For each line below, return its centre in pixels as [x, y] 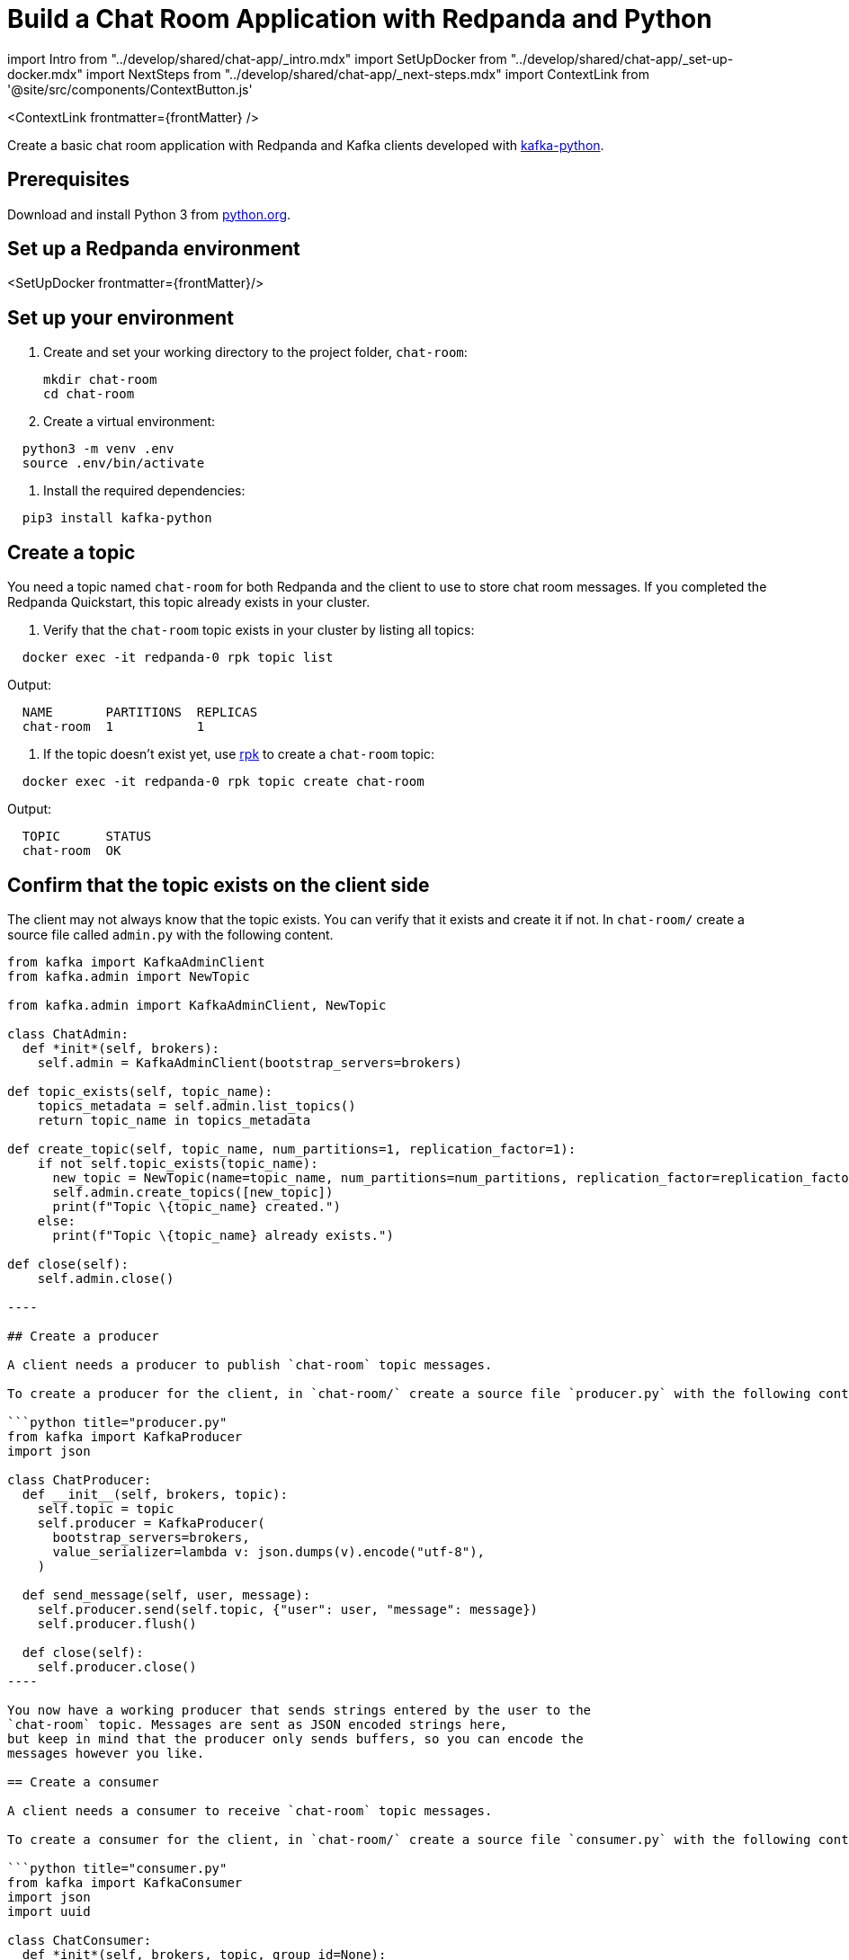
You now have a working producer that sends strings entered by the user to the [299, 1710]
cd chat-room [89, 394]
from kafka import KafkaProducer [125, 1436]
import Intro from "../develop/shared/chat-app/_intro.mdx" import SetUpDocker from [257, 58]
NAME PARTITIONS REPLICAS [140, 713]
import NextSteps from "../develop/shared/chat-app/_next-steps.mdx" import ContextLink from [368, 74]
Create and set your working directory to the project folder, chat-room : [255, 352]
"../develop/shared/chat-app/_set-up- [622, 58]
